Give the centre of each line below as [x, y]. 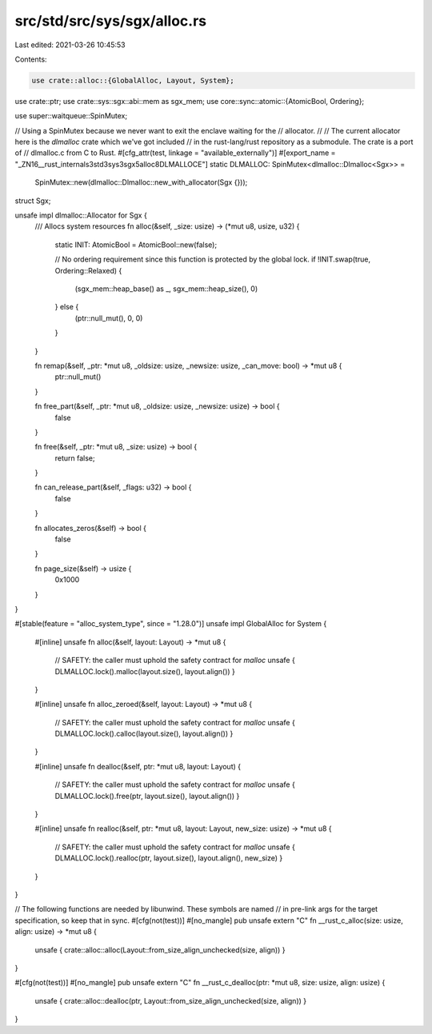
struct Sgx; [33, 201]
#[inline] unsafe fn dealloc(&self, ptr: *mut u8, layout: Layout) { [138, 766]
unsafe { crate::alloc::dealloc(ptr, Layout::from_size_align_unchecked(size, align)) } [171, 1000]
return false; [75, 458]
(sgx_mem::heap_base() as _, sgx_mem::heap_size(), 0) [166, 289]
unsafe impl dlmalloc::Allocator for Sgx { [81, 215]
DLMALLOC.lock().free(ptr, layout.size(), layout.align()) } [147, 796]
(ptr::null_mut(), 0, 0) [109, 318]
